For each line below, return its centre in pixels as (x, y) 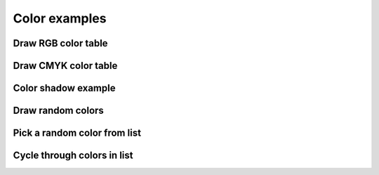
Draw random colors (59, 111)
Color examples (60, 18)
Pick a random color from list (77, 133)
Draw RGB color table (60, 43)
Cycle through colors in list (73, 156)
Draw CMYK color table (65, 66)
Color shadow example (64, 88)
